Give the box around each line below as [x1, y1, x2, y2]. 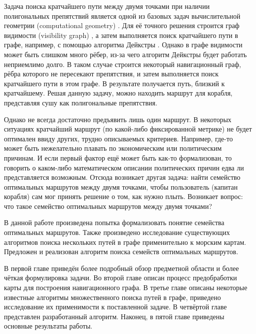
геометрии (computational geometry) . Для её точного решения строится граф [4, 20, 240, 31]
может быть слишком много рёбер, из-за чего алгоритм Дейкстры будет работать [4, 49, 247, 59]
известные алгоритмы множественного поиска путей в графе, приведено [4, 292, 221, 302]
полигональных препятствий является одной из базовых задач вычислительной [4, 10, 241, 21]
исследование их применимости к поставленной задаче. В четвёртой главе [4, 301, 227, 312]
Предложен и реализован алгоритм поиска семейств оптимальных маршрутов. [4, 246, 238, 257]
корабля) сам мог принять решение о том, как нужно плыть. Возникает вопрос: [4, 191, 243, 201]
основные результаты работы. [4, 321, 93, 331]
